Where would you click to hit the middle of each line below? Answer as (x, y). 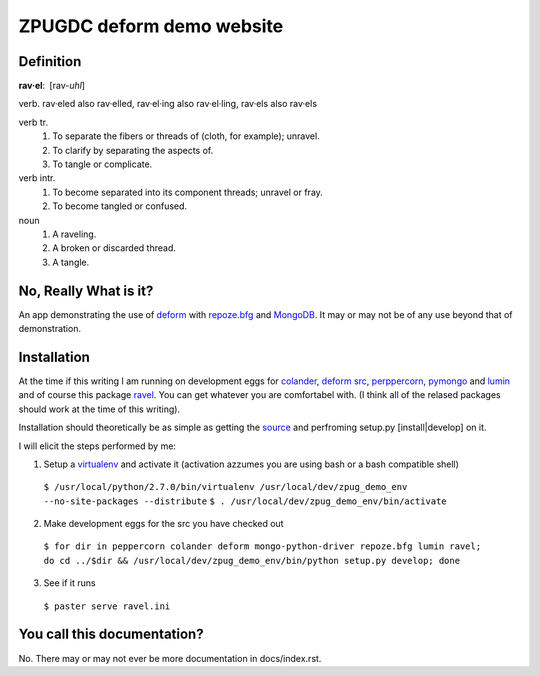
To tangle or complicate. (102, 164)
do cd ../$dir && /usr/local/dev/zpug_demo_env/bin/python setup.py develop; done (251, 560)
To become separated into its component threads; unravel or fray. (188, 192)
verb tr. (33, 122)
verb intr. (37, 178)
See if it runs (69, 583)
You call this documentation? (111, 634)
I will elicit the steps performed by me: (97, 446)
